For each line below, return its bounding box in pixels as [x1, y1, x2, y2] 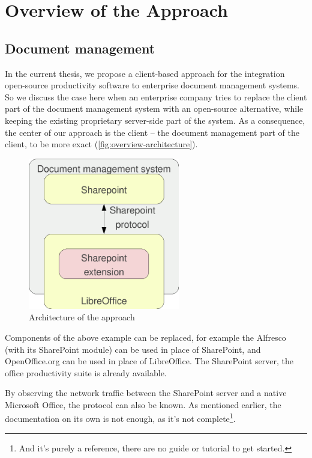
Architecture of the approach [29, 311, 135, 323]
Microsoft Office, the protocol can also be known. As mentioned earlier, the [5, 398, 281, 411]
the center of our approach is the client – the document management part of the [5, 126, 299, 138]
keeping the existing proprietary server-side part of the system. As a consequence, [5, 114, 305, 126]
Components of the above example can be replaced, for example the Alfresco [5, 331, 286, 343]
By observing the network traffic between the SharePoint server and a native [5, 386, 287, 399]
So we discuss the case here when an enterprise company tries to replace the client [5, 90, 307, 103]
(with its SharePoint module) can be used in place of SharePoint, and [5, 343, 261, 355]
